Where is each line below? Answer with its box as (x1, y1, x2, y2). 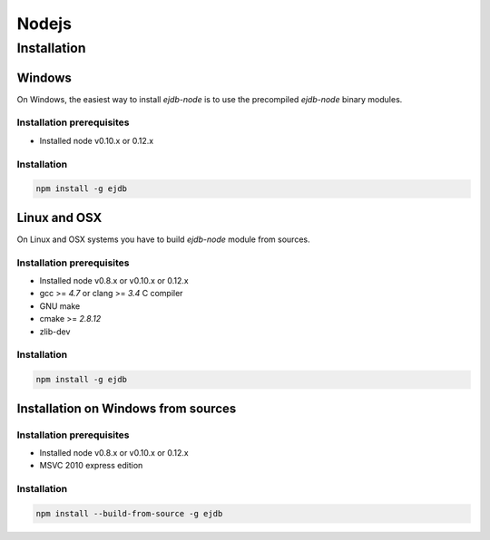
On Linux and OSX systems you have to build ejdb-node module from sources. (16, 234, 310, 245)
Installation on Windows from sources (16, 400, 237, 416)
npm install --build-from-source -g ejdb (35, 508, 223, 518)
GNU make (39, 300, 81, 312)
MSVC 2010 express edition (39, 460, 143, 471)
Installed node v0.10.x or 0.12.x (39, 135, 154, 146)
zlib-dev (39, 326, 71, 337)
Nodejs (16, 14, 73, 34)
